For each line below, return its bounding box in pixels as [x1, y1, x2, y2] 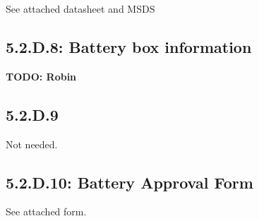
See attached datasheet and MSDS [6, 1, 155, 16]
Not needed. [6, 136, 58, 151]
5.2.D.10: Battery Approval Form [6, 171, 253, 193]
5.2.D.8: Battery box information [6, 35, 252, 57]
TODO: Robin [6, 68, 77, 83]
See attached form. [6, 204, 87, 219]
